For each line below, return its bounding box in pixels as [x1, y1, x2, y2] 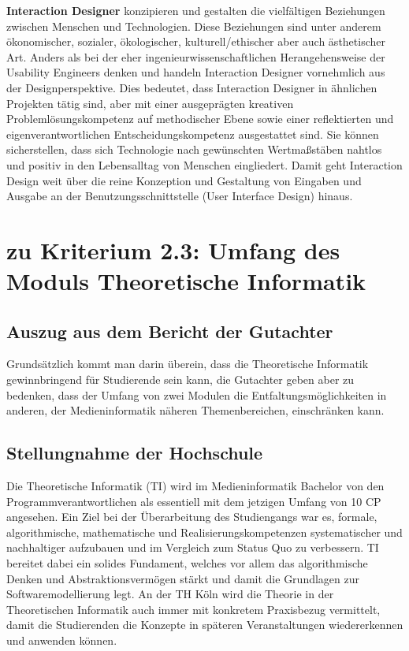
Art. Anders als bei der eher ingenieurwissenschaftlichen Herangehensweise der [6, 48, 385, 65]
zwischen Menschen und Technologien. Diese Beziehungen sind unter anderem [6, 17, 381, 34]
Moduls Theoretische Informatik [6, 265, 366, 297]
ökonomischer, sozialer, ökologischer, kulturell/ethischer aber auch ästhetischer [6, 33, 385, 50]
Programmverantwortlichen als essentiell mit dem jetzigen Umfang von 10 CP [6, 493, 381, 509]
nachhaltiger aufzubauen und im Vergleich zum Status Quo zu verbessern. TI [6, 539, 379, 556]
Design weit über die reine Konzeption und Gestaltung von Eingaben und [6, 172, 362, 188]
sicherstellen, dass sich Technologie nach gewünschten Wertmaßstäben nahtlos [6, 141, 382, 158]
